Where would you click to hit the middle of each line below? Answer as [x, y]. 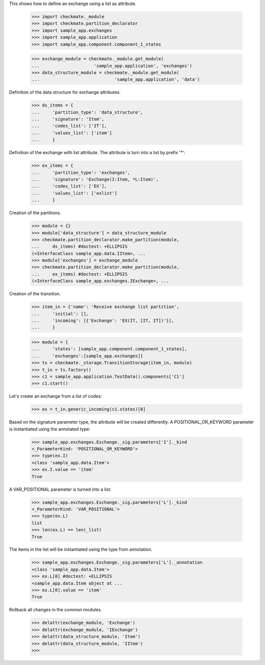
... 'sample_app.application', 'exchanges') [112, 66]
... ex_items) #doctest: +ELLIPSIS [79, 274]
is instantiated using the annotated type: [50, 429]
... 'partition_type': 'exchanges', [81, 173]
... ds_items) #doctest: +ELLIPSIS [79, 247]
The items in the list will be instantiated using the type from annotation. [81, 549]
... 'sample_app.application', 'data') [116, 79]
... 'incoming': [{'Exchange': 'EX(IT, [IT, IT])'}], [103, 320]
